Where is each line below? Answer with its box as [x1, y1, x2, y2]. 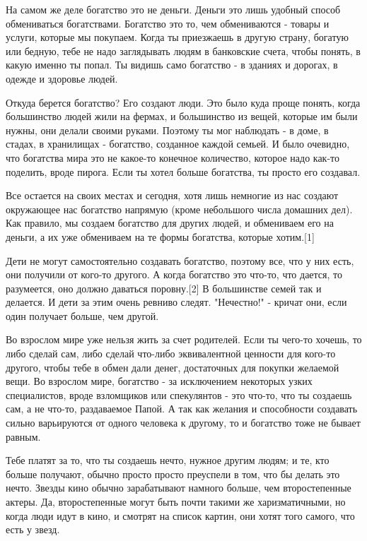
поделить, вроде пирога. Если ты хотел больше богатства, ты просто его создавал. [6, 164, 361, 179]
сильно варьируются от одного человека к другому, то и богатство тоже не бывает [6, 415, 361, 430]
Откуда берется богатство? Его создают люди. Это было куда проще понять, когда [6, 95, 361, 109]
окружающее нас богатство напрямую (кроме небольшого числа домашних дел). [6, 201, 353, 216]
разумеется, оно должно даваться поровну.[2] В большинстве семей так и [6, 280, 322, 295]
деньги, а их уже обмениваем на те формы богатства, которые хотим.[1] [6, 229, 315, 244]
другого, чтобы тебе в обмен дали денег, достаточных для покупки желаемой [6, 359, 339, 374]
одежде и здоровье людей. [6, 71, 118, 85]
